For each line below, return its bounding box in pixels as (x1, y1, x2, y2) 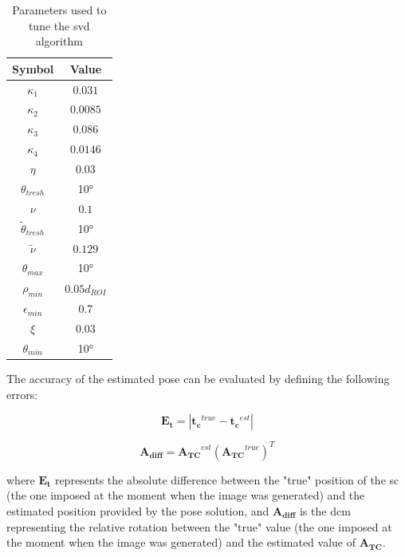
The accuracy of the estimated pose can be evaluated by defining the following (6, 370, 390, 387)
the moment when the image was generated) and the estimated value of (6, 534, 356, 551)
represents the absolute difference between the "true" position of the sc (54, 471, 399, 488)
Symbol (12, 60, 54, 77)
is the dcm (299, 502, 351, 519)
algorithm (35, 33, 83, 49)
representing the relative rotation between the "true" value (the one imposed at (6, 518, 392, 535)
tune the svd (28, 17, 90, 34)
